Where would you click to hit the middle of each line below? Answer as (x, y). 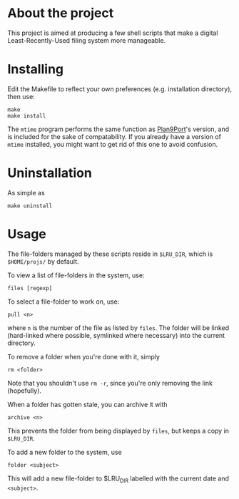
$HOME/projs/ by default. (43, 261)
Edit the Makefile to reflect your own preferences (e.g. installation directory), (120, 89)
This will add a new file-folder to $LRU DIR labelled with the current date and (118, 479)
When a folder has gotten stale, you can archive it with (87, 404)
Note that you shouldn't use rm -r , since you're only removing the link (110, 383)
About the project (61, 13)
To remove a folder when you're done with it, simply (84, 356)
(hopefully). (24, 391)
